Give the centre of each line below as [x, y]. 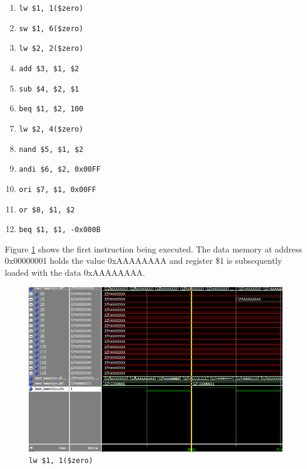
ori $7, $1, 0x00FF [57, 189]
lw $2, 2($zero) [51, 49]
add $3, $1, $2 [49, 68]
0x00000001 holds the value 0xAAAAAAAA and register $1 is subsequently [144, 261]
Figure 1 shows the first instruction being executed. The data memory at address [153, 249]
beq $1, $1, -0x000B [60, 230]
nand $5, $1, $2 [51, 149]
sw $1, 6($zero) [51, 28]
